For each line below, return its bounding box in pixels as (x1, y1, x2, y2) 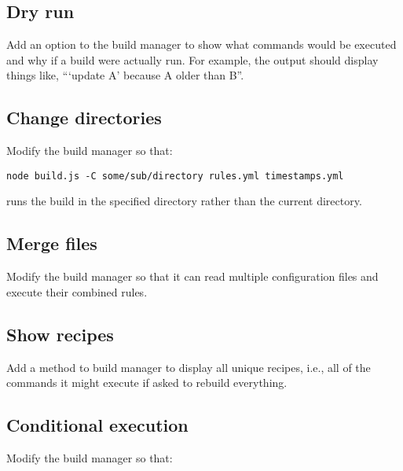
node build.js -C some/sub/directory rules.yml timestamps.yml (6, 170, 344, 182)
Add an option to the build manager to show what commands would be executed (6, 36, 397, 53)
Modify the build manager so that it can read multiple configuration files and (6, 268, 379, 285)
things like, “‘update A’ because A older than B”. (6, 67, 244, 83)
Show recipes (6, 322, 114, 346)
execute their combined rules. (6, 283, 148, 300)
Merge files (6, 231, 97, 256)
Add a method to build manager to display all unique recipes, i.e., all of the (6, 359, 371, 375)
